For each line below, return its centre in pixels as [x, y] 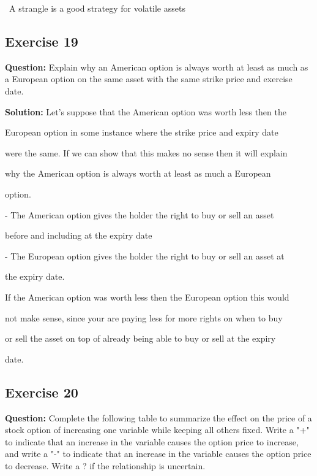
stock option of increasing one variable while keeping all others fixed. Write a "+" [157, 430]
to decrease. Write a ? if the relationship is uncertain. [105, 465]
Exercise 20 [42, 392]
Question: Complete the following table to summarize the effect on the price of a [158, 417]
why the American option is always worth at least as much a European [138, 173]
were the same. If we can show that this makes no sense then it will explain [146, 152]
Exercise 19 [42, 41]
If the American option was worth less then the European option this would [147, 297]
